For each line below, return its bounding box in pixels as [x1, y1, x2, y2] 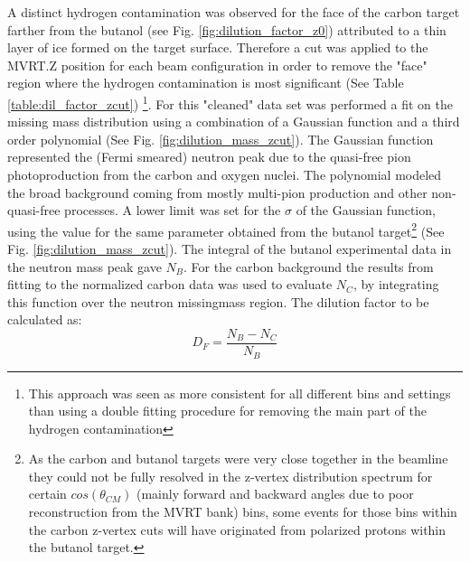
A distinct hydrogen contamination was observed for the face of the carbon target [7, 3, 460, 21]
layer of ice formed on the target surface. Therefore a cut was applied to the [7, 38, 428, 57]
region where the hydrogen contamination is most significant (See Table [7, 73, 404, 92]
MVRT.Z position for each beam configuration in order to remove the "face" [7, 55, 428, 74]
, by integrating [352, 275, 439, 294]
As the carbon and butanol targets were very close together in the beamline [28, 449, 448, 468]
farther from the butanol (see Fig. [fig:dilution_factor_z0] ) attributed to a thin [7, 20, 446, 39]
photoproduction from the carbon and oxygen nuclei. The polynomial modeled [7, 165, 442, 183]
